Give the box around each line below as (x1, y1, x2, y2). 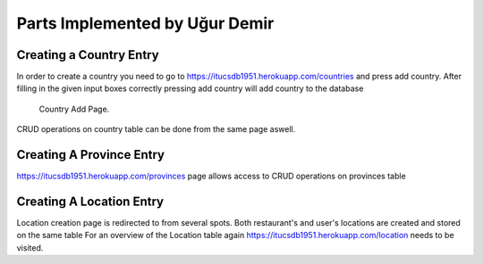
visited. (16, 242, 44, 253)
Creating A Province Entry (16, 147, 165, 162)
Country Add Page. (38, 103, 110, 114)
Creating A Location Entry (16, 194, 165, 209)
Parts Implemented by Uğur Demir (16, 13, 275, 33)
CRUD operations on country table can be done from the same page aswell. (16, 124, 296, 135)
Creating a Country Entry (16, 47, 160, 62)
